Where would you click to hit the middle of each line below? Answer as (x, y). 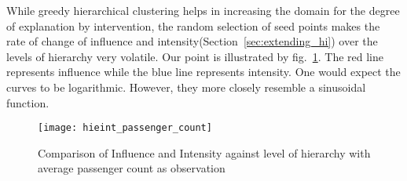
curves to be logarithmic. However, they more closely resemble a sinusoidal (186, 87)
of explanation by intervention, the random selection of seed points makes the (193, 25)
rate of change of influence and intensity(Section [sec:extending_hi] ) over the (192, 41)
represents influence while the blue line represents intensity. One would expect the (203, 72)
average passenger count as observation (132, 168)
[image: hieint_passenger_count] (125, 128)
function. (28, 102)
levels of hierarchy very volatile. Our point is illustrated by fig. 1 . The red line (195, 56)
